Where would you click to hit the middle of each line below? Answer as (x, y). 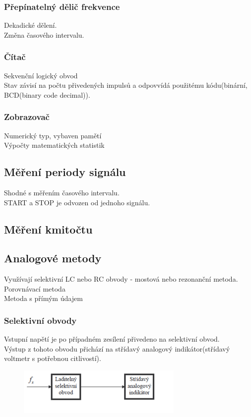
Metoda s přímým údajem (43, 298)
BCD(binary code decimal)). (47, 94)
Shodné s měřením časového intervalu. (62, 193)
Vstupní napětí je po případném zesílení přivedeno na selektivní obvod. (112, 339)
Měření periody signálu (65, 172)
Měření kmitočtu (48, 229)
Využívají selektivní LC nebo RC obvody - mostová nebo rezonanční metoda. (121, 279)
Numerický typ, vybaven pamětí (53, 135)
